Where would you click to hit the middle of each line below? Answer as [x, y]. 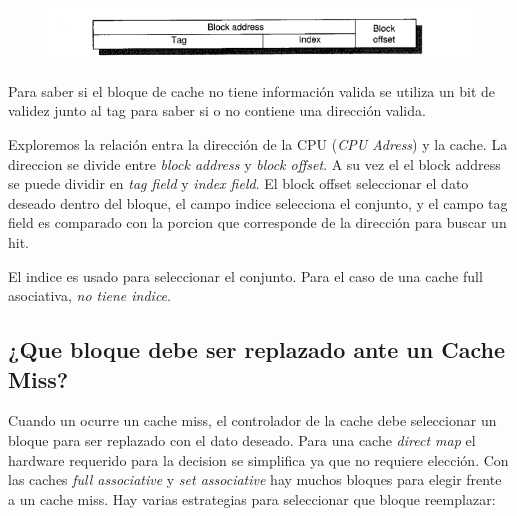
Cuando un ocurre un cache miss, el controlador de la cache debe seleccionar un [252, 420]
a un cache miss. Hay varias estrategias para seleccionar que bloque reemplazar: [252, 498]
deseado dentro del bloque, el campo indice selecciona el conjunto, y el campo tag [258, 202]
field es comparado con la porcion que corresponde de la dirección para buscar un [257, 222]
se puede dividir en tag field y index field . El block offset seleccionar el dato [238, 183]
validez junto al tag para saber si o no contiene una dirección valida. [217, 110]
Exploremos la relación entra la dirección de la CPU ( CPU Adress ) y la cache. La [258, 143]
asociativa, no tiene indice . [89, 295]
